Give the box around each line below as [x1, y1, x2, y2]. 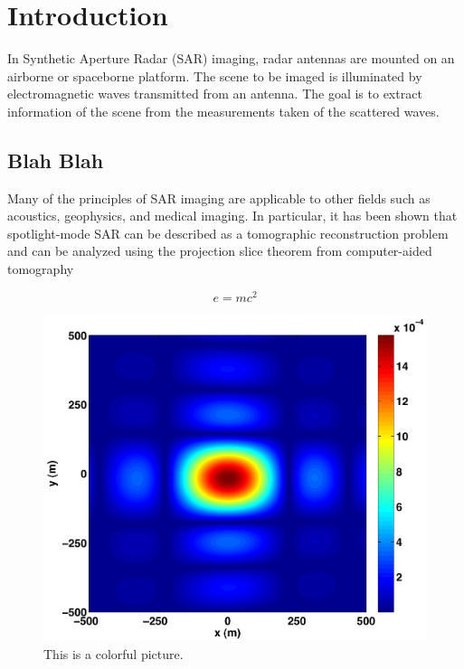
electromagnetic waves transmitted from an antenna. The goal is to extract [7, 84, 422, 103]
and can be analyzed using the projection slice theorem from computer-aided [7, 241, 432, 260]
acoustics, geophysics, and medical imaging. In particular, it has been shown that [7, 206, 458, 225]
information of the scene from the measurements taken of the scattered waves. [7, 101, 440, 120]
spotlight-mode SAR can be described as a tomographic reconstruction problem [7, 223, 449, 242]
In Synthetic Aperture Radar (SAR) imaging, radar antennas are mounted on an [7, 49, 455, 68]
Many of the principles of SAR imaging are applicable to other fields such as [7, 188, 431, 207]
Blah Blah [7, 146, 104, 174]
